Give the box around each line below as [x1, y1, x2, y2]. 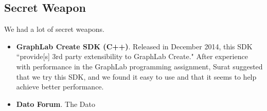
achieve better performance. [16, 81, 104, 92]
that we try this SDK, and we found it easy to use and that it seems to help [16, 71, 257, 82]
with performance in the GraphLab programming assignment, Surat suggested [16, 61, 263, 71]
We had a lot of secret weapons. [4, 24, 105, 34]
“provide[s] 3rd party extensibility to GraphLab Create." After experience [16, 51, 248, 62]
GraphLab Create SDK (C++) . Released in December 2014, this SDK [16, 41, 253, 51]
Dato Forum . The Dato [16, 98, 95, 109]
